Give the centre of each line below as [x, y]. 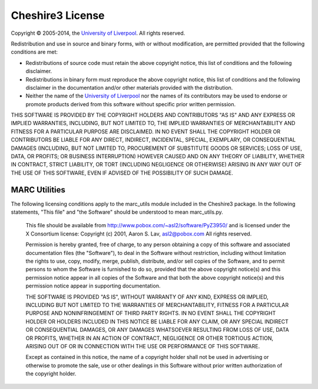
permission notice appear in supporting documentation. [93, 286]
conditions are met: [34, 52]
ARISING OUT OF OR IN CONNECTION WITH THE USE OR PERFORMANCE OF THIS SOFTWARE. [143, 346]
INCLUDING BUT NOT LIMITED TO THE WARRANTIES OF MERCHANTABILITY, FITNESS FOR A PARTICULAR [157, 305]
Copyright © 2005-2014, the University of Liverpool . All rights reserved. [98, 33]
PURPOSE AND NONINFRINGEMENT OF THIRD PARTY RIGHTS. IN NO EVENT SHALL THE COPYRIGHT [151, 313]
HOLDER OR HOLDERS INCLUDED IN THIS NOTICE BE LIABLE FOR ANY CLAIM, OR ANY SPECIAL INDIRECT [157, 321]
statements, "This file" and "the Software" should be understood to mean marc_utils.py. [117, 212]
